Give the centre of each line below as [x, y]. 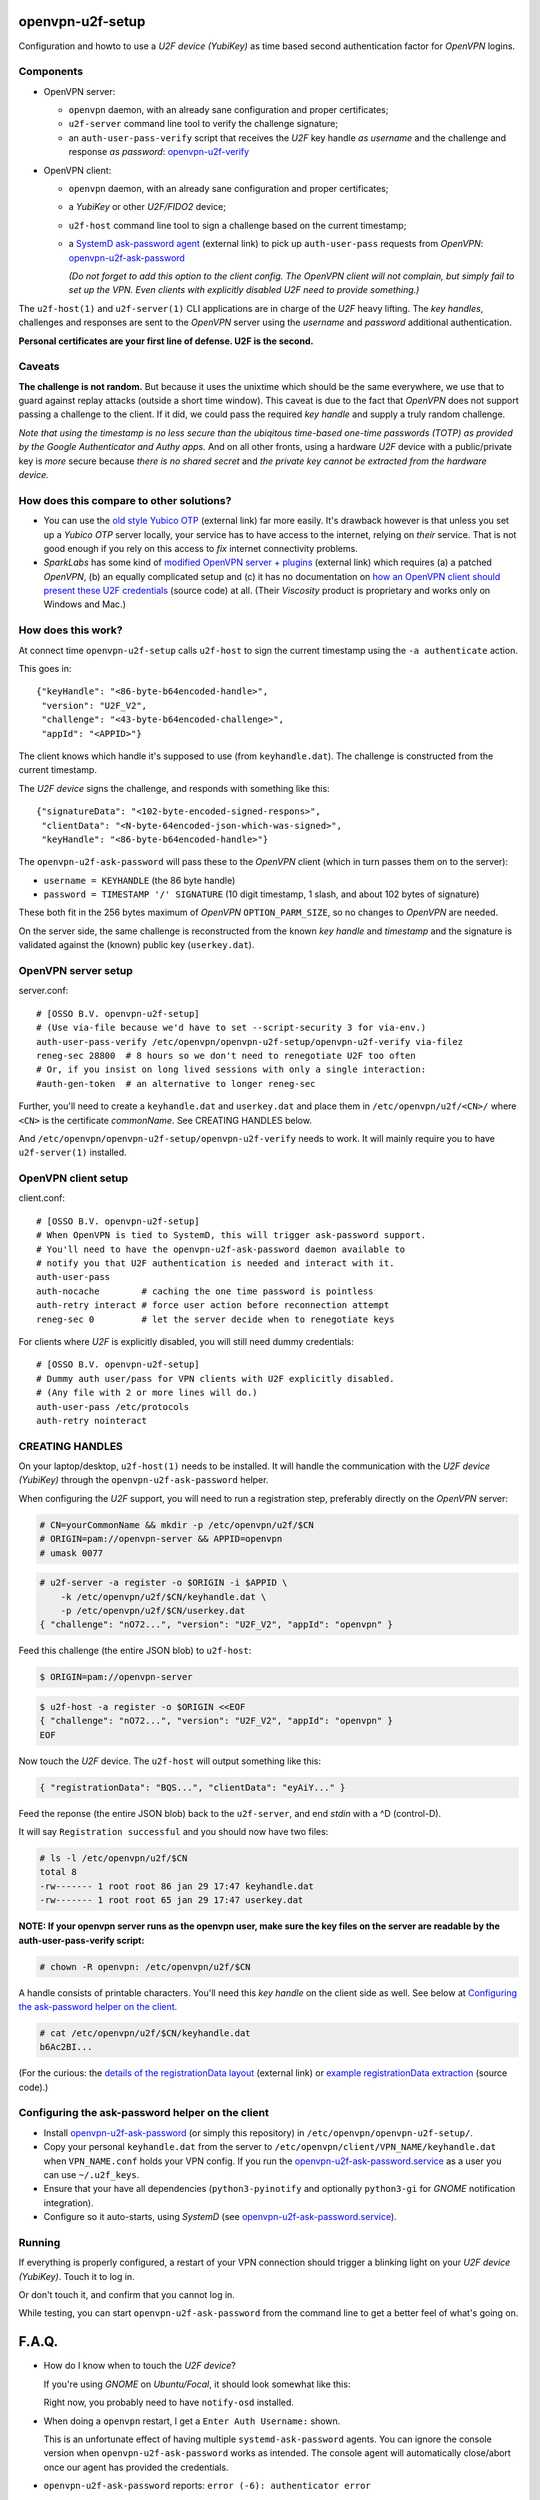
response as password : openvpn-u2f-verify [159, 152]
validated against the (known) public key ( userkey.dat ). [136, 945]
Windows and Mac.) [85, 604]
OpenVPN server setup [76, 971]
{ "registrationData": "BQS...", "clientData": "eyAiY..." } [192, 1787]
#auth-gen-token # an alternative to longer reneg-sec [176, 1083]
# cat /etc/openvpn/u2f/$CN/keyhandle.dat [145, 2033]
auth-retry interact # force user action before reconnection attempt [213, 1305]
